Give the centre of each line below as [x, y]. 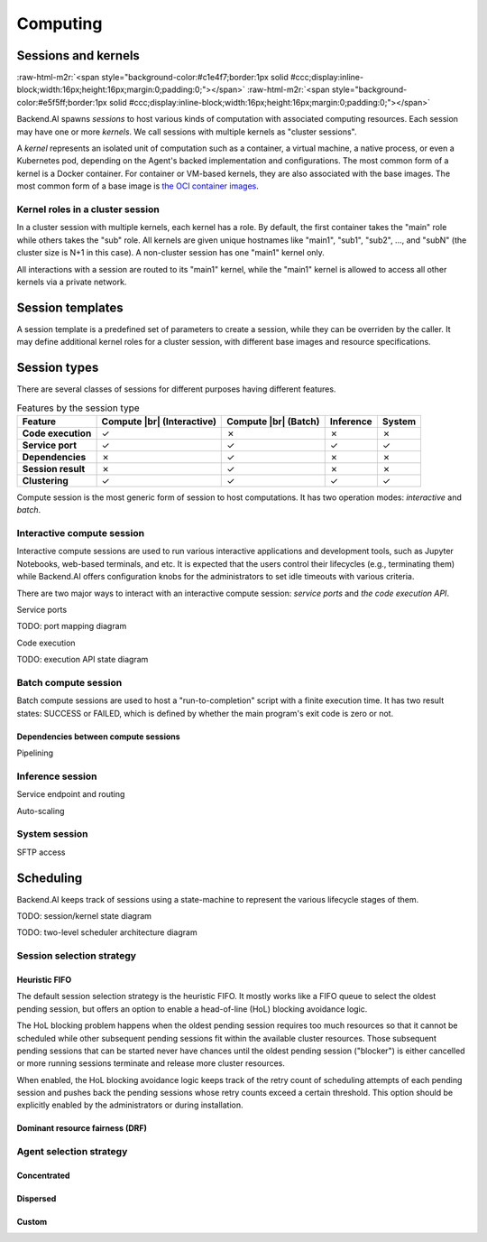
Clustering [46, 480]
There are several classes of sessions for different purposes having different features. [176, 389]
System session [52, 834]
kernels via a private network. [72, 282]
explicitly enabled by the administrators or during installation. [130, 1105]
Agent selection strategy [72, 1152]
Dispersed [37, 1199]
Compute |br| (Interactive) [159, 422]
